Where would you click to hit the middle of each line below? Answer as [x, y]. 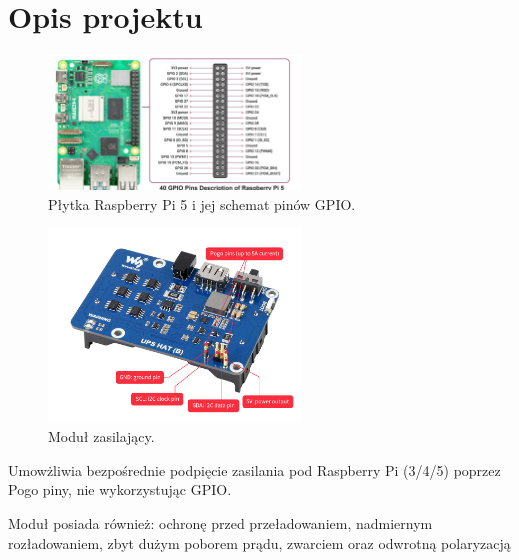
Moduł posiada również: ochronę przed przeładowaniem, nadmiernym [220, 523]
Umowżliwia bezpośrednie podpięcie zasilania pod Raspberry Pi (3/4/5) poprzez [254, 469]
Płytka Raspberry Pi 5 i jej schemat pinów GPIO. [202, 203]
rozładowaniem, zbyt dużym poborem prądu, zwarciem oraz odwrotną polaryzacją [259, 542]
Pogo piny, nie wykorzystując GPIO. [120, 489]
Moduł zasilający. [101, 436]
